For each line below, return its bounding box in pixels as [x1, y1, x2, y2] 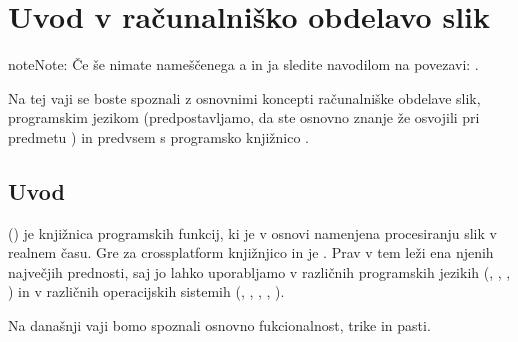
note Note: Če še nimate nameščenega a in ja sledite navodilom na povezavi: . [8, 54, 479, 75]
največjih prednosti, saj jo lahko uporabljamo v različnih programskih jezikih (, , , [8, 261, 511, 282]
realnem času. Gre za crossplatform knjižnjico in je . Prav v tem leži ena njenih [8, 242, 494, 263]
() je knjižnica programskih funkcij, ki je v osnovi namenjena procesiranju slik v [8, 222, 497, 243]
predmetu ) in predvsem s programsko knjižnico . [8, 126, 309, 147]
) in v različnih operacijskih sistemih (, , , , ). [8, 281, 285, 302]
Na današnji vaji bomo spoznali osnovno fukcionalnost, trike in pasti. [8, 315, 431, 336]
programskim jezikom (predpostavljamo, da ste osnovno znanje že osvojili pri [8, 107, 480, 128]
